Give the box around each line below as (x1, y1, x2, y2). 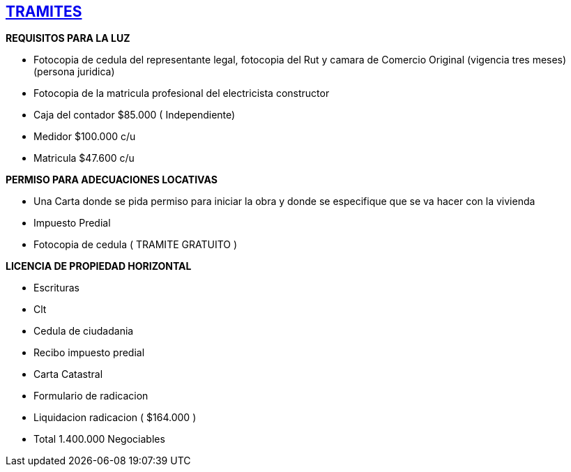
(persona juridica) (33, 66, 115, 78)
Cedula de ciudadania (33, 325, 134, 337)
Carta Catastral (33, 368, 103, 381)
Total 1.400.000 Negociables (33, 433, 165, 446)
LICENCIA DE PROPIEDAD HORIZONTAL (6, 260, 192, 273)
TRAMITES (6, 3, 82, 20)
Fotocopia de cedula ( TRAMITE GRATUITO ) (33, 238, 238, 251)
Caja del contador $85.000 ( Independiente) (33, 109, 236, 121)
